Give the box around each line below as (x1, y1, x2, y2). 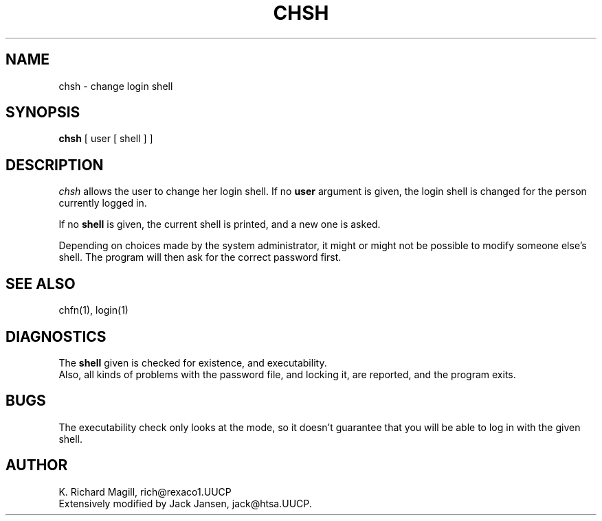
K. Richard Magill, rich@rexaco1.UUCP (58, 485, 232, 498)
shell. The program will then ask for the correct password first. (58, 251, 342, 264)
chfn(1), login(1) (58, 304, 129, 316)
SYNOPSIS (5, 104, 80, 121)
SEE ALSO (5, 275, 76, 292)
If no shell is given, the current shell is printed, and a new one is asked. (58, 218, 381, 231)
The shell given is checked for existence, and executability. (58, 356, 327, 369)
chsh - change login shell (58, 80, 173, 92)
